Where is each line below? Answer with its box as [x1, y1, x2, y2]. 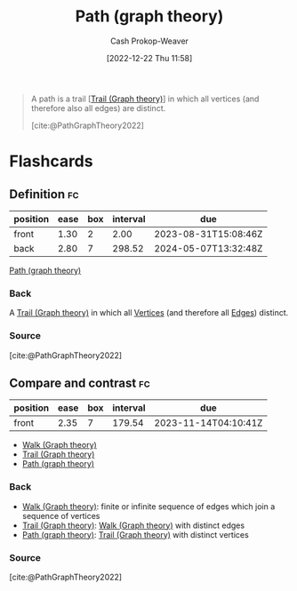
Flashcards [9, 151, 93, 172]
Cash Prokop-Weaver [109, 36, 189, 46]
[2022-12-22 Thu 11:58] [106, 52, 193, 63]
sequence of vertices [21, 510, 100, 521]
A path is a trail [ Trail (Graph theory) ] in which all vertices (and [30, 93, 260, 104]
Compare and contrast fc [9, 375, 150, 390]
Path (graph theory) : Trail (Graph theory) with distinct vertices [21, 529, 249, 539]
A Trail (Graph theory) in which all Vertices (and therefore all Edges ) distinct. [9, 307, 289, 318]
